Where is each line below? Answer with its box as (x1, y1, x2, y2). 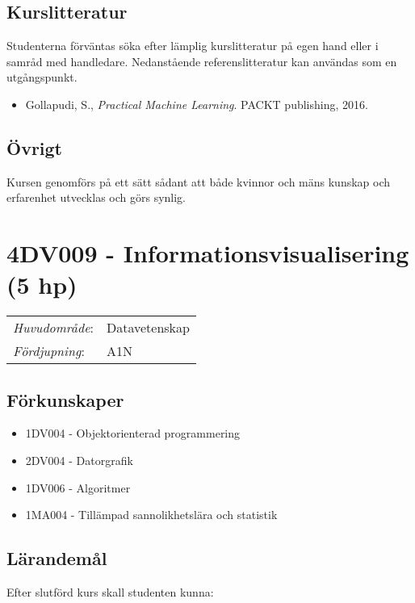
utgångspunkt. (6, 69, 78, 86)
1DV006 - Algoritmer (25, 479, 131, 496)
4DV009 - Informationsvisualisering (6, 237, 409, 270)
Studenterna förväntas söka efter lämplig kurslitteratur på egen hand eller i (6, 37, 379, 54)
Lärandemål (6, 546, 107, 571)
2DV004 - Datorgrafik (25, 452, 133, 469)
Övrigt (6, 135, 63, 160)
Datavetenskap (106, 318, 190, 337)
